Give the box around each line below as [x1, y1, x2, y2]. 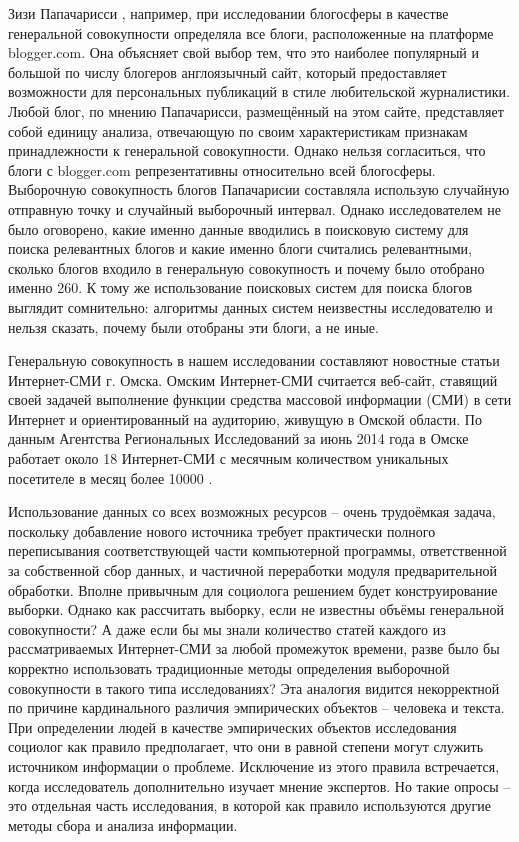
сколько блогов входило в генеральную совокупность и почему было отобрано [8, 257, 485, 278]
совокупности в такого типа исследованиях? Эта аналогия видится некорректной [8, 677, 500, 698]
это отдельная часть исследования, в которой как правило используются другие [8, 795, 492, 816]
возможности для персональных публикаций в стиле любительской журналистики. [8, 81, 510, 102]
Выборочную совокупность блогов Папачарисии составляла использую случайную [8, 179, 510, 200]
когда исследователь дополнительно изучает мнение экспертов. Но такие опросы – [8, 775, 511, 796]
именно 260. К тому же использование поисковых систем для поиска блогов [8, 277, 473, 298]
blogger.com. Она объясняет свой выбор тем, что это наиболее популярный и [8, 42, 479, 63]
